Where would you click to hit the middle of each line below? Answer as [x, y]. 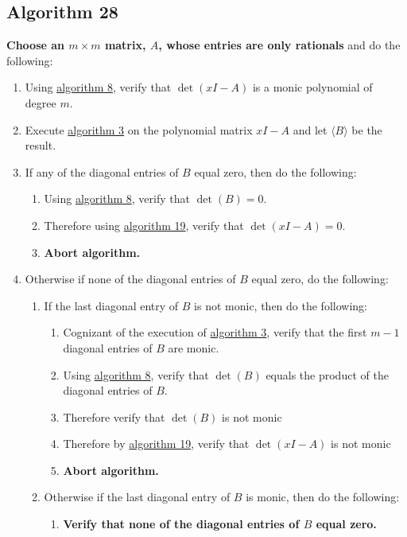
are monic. [194, 347]
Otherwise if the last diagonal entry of [137, 497]
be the [367, 129]
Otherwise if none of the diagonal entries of [130, 279]
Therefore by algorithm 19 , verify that [156, 444]
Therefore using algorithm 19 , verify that [144, 225]
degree [41, 102]
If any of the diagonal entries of [102, 171]
